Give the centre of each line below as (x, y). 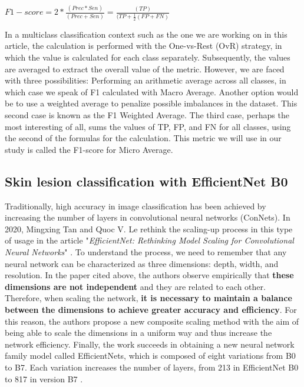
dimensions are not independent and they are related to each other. (135, 286)
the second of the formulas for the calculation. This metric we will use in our (143, 138)
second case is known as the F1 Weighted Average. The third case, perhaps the (147, 115)
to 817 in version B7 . (44, 378)
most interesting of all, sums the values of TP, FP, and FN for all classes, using (148, 126)
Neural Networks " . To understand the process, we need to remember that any (146, 251)
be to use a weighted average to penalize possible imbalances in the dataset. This (151, 103)
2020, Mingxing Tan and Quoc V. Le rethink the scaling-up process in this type (149, 228)
